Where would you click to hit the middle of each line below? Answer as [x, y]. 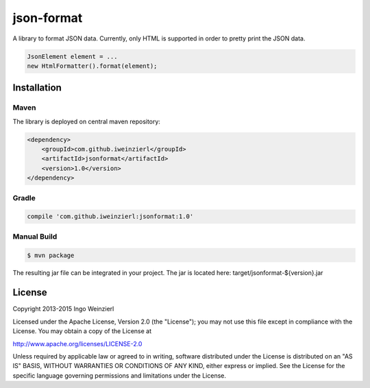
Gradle [24, 197]
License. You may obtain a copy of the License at [82, 331]
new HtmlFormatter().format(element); [92, 66]
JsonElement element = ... [72, 56]
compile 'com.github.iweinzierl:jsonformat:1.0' [110, 217]
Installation [37, 88]
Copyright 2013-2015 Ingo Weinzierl [63, 309]
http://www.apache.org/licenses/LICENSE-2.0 [77, 343]
